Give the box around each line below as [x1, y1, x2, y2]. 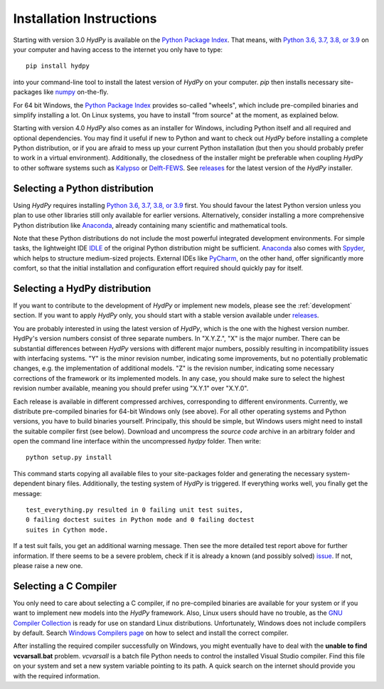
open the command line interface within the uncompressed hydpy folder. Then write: [13, 437, 261, 446]
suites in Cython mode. [26, 525, 109, 534]
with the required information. [13, 671, 100, 680]
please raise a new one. [13, 561, 83, 569]
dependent [13, 479, 46, 488]
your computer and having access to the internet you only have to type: [13, 45, 223, 53]
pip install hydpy [26, 62, 90, 70]
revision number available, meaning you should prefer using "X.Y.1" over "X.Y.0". [13, 384, 249, 393]
